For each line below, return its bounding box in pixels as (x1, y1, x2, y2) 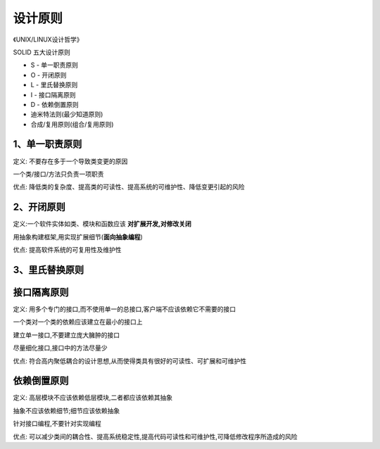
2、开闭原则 (13, 201, 66, 213)
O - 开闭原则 (30, 70, 67, 79)
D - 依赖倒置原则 (30, 100, 79, 108)
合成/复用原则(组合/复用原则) (30, 120, 114, 128)
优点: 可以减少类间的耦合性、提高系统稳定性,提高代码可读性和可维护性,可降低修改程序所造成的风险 (13, 432, 298, 441)
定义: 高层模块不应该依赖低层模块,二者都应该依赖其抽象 (13, 393, 173, 402)
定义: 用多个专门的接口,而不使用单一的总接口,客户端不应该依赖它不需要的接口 (13, 305, 236, 313)
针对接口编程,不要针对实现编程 (13, 419, 102, 428)
